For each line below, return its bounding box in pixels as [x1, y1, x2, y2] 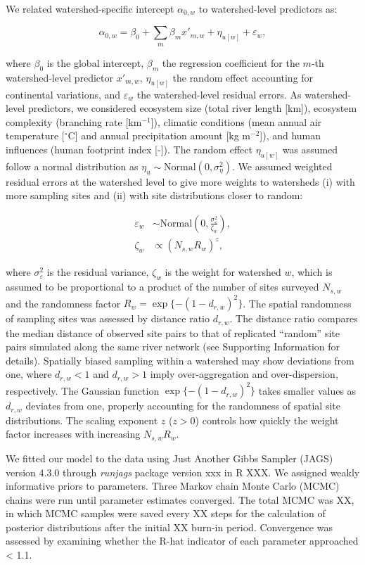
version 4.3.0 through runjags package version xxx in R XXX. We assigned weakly [6, 464, 360, 479]
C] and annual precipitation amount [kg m [68, 128, 250, 143]
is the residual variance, [46, 265, 149, 279]
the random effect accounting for [172, 70, 314, 84]
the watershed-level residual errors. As [136, 87, 302, 101]
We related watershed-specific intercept [6, 1, 174, 15]
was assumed [282, 141, 338, 156]
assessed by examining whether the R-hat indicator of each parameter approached [6, 533, 359, 548]
